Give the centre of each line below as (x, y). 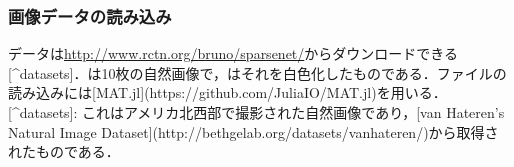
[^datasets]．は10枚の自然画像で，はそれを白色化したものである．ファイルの (257, 72)
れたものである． (64, 151)
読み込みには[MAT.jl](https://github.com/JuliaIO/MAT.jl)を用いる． (227, 92)
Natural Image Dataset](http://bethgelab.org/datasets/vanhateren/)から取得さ (253, 131)
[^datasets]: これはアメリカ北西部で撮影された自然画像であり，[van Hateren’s (256, 112)
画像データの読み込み (90, 15)
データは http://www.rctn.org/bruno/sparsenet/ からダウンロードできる (233, 53)
